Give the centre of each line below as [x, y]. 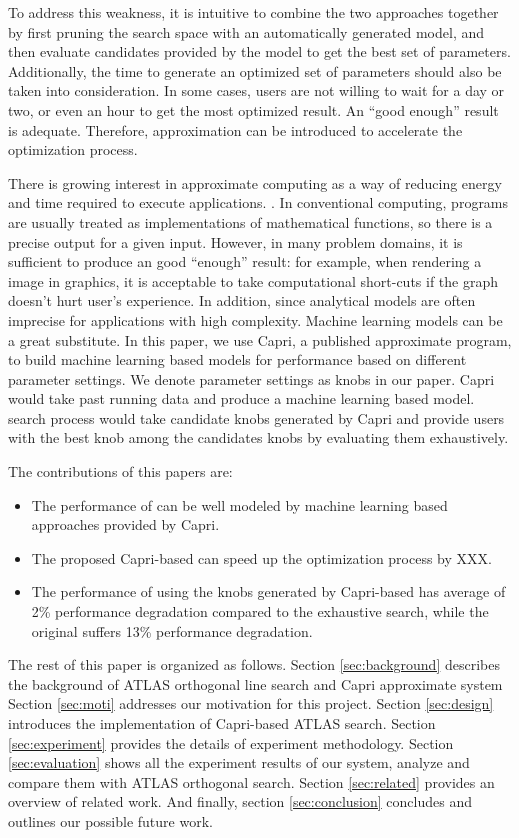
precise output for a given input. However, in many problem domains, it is [235, 241]
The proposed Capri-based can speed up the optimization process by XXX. [261, 557]
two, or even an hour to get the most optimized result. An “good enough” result [253, 109]
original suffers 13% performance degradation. [172, 630]
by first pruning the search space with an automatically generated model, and [246, 31]
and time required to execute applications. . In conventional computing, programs [258, 202]
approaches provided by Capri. [125, 524]
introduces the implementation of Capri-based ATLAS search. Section [222, 723]
